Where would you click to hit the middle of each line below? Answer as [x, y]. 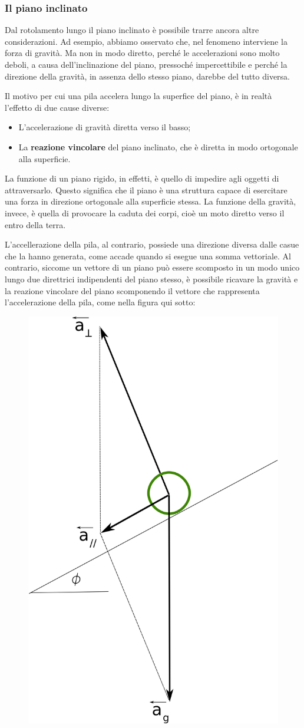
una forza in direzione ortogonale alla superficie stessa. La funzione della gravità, [151, 201]
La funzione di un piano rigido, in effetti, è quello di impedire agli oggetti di [142, 178]
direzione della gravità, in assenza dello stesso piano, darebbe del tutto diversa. [148, 76]
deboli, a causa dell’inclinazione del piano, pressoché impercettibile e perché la [146, 64]
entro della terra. [35, 224]
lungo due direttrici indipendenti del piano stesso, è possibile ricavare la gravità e [151, 279]
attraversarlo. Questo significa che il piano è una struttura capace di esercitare [146, 190]
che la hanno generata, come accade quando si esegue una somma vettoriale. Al [148, 256]
